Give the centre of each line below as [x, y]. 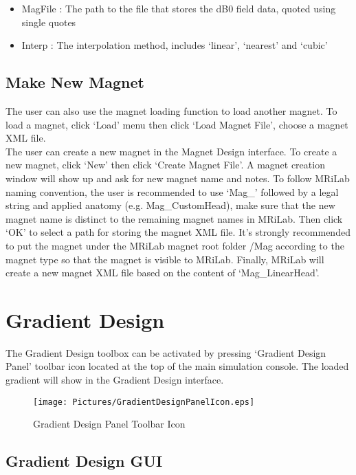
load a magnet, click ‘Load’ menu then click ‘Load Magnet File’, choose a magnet [177, 124]
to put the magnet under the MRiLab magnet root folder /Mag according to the [175, 245]
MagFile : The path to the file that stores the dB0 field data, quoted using [179, 8]
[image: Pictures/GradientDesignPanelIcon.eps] [144, 402]
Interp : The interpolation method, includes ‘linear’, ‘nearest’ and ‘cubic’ [175, 45]
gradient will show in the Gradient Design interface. [115, 380]
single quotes [49, 22]
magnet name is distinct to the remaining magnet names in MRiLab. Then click [174, 218]
